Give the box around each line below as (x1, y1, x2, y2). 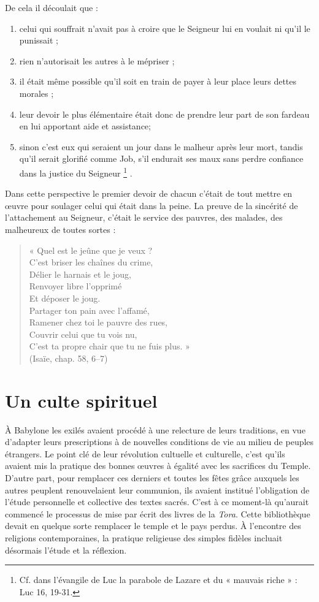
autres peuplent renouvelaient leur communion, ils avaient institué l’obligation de (5, 483, 310, 496)
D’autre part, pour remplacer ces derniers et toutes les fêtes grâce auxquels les (5, 471, 299, 484)
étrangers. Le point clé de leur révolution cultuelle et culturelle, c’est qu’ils (5, 447, 285, 460)
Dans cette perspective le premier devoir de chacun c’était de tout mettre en (5, 187, 292, 200)
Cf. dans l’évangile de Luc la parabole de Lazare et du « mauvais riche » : (19, 573, 298, 586)
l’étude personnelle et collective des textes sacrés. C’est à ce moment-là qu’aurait (5, 495, 309, 508)
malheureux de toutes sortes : (5, 223, 116, 235)
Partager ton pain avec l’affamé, (29, 303, 150, 316)
